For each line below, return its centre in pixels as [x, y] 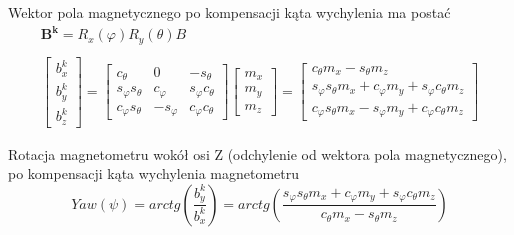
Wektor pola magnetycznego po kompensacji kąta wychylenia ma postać [229, 12]
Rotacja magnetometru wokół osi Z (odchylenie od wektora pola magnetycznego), [257, 153]
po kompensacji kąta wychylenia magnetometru [154, 173]
